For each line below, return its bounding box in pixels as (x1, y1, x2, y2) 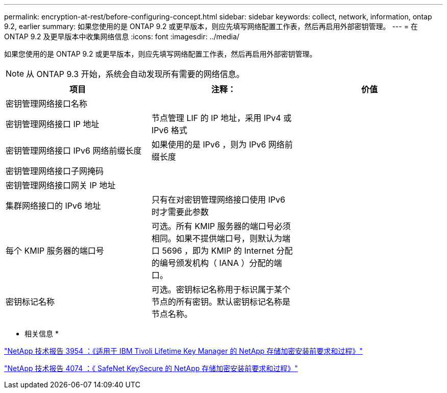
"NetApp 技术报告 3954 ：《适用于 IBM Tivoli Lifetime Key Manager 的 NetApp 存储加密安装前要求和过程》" (4, 347, 363, 355)
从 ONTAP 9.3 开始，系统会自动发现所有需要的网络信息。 (26, 69, 244, 79)
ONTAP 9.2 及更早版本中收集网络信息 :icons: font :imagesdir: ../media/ (4, 32, 240, 41)
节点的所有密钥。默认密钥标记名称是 (151, 297, 290, 307)
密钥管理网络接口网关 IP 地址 (6, 180, 116, 190)
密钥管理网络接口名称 (6, 99, 88, 109)
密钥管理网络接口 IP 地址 (6, 119, 100, 129)
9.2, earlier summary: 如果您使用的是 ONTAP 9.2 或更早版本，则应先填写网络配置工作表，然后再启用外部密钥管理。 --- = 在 (4, 22, 418, 31)
